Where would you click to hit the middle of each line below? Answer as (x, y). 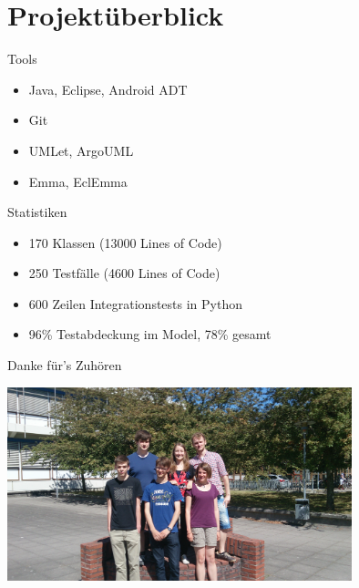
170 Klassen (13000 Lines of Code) (125, 242)
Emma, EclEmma (78, 181)
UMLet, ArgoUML (81, 150)
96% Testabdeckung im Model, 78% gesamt (150, 334)
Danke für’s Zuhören (65, 365)
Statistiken (37, 212)
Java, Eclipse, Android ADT (108, 89)
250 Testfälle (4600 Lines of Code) (124, 273)
